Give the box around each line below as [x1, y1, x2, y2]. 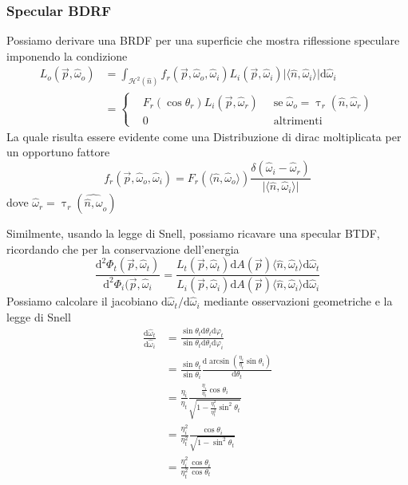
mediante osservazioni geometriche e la [204, 293, 393, 310]
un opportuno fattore [6, 144, 110, 160]
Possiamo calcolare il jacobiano [6, 293, 158, 310]
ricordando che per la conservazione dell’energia [6, 240, 240, 257]
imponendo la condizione [6, 47, 128, 64]
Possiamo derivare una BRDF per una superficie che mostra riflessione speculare [6, 32, 400, 49]
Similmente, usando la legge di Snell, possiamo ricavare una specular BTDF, [6, 225, 380, 242]
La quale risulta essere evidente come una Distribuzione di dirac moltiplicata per [6, 128, 402, 144]
